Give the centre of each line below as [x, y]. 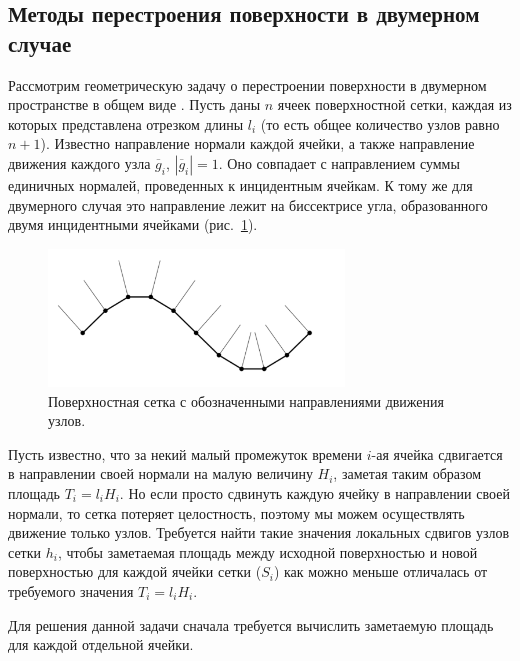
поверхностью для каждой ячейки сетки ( [135, 571]
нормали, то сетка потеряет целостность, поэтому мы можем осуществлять [236, 512]
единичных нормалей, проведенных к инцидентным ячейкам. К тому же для [240, 184]
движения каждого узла [79, 162]
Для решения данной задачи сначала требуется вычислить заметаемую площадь [251, 624]
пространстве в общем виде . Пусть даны [134, 104]
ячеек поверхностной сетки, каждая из [394, 104]
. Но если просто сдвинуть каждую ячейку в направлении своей [314, 492]
